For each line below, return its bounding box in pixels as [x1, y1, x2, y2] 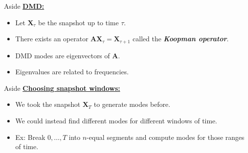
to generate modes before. [93, 99, 170, 109]
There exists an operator [15, 34, 89, 44]
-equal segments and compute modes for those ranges [86, 132, 245, 142]
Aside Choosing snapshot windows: [4, 83, 120, 93]
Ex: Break [15, 132, 46, 142]
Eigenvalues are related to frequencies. [15, 67, 129, 77]
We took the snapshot [15, 99, 80, 109]
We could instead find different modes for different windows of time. [15, 116, 217, 126]
